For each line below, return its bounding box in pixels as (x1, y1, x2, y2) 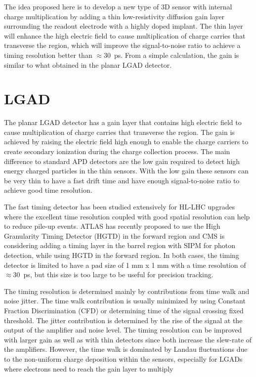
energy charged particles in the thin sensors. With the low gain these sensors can (4, 166, 249, 176)
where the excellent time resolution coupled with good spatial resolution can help (4, 211, 250, 221)
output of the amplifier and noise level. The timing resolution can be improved (4, 325, 242, 335)
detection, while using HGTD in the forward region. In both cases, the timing (4, 250, 239, 260)
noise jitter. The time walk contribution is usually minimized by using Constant (4, 295, 246, 306)
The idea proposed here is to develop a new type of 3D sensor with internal (4, 1, 232, 11)
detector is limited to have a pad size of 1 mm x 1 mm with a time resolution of (4, 259, 246, 270)
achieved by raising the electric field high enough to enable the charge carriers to (4, 136, 249, 147)
